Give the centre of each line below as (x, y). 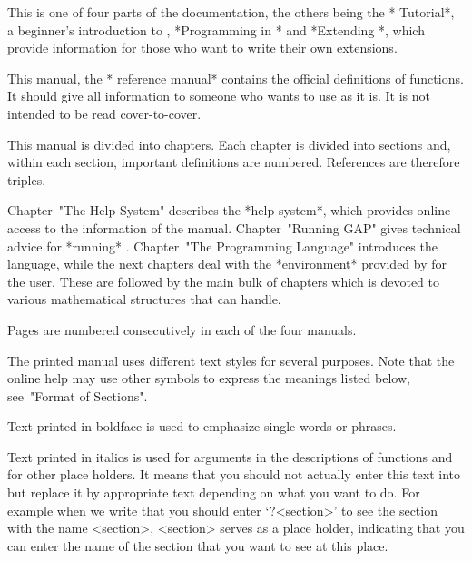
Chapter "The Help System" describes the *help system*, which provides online (229, 210)
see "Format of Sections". (78, 395)
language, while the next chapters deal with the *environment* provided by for (227, 264)
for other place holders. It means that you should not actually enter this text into (234, 474)
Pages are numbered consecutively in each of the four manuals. (182, 329)
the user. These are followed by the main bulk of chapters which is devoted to (223, 281)
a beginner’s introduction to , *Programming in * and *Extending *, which (216, 30)
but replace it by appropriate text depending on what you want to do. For (214, 492)
